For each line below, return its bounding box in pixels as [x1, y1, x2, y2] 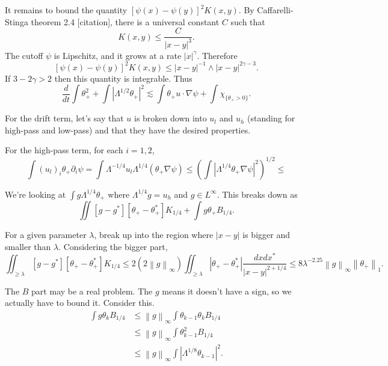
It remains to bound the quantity [5, 4, 128, 16]
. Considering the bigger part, [58, 240, 168, 252]
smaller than [5, 240, 51, 252]
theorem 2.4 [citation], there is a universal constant [31, 15, 220, 28]
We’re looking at [5, 188, 66, 200]
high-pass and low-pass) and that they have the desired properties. [5, 123, 251, 136]
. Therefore [197, 49, 238, 61]
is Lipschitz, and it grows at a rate [54, 49, 182, 61]
